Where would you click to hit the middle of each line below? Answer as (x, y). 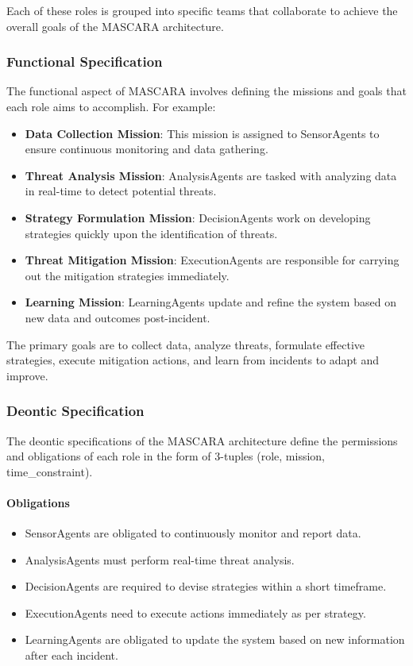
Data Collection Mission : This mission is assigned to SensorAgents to (202, 133)
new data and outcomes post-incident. (118, 317)
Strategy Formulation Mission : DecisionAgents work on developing (198, 217)
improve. (27, 375)
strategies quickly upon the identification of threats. (151, 233)
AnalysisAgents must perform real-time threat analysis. (160, 559)
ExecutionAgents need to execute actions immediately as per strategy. (195, 612)
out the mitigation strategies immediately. (127, 275)
